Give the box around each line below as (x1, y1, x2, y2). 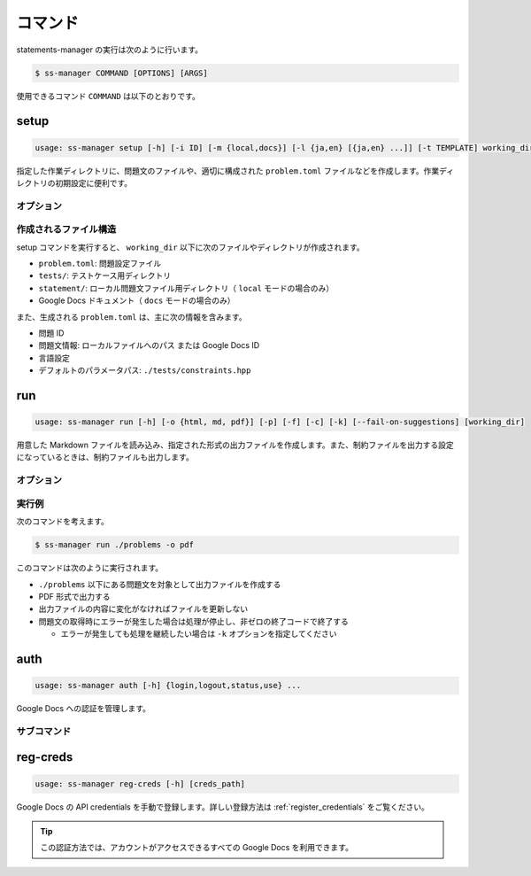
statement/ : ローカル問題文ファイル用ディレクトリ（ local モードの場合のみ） (38, 283, 335, 293)
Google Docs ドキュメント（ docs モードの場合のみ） (38, 295, 235, 306)
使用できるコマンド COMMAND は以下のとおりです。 (16, 90, 201, 101)
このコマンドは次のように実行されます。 (16, 562, 164, 573)
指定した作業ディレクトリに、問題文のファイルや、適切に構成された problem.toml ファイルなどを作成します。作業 (16, 165, 440, 176)
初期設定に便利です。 (54, 177, 133, 188)
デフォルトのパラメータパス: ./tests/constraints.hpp (38, 365, 251, 376)
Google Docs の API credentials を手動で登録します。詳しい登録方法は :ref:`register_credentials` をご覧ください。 (16, 802, 429, 812)
